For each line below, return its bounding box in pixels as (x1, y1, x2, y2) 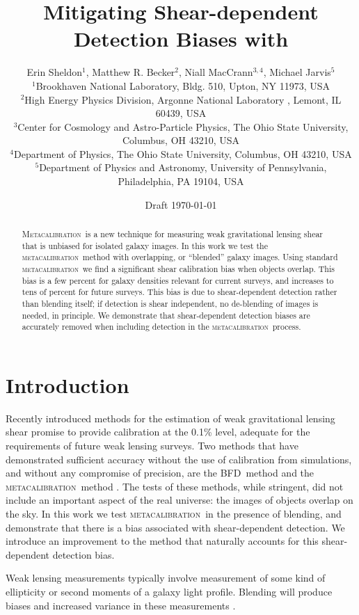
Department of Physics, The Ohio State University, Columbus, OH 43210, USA (13, 146, 352, 161)
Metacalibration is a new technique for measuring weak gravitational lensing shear (22, 228, 324, 240)
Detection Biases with (73, 24, 289, 53)
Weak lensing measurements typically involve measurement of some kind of (6, 570, 326, 585)
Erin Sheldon (26, 65, 83, 79)
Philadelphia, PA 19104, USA (118, 174, 244, 189)
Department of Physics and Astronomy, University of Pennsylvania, (39, 160, 327, 175)
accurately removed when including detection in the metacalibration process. (22, 321, 301, 333)
